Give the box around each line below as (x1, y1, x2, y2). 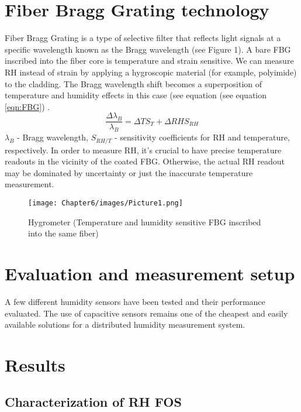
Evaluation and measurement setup (5, 262, 295, 285)
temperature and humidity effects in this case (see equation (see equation (5, 89, 267, 101)
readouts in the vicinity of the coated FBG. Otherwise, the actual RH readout (5, 155, 285, 167)
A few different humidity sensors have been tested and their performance (5, 295, 265, 307)
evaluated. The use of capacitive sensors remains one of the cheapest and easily (5, 307, 288, 319)
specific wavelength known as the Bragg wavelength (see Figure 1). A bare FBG (5, 43, 291, 55)
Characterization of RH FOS (5, 393, 182, 411)
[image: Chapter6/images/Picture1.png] (28, 198, 183, 207)
